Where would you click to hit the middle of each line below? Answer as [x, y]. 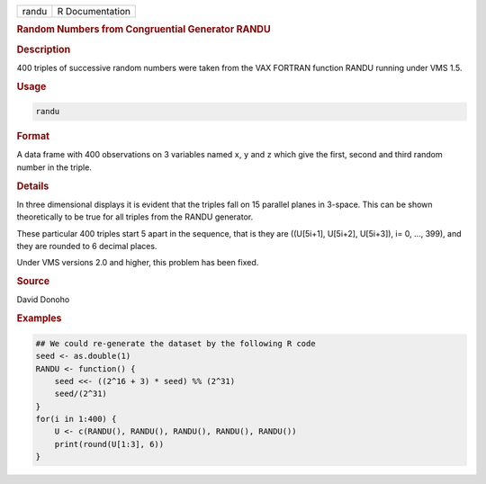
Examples [39, 318]
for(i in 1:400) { [76, 419]
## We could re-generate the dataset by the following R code [175, 343]
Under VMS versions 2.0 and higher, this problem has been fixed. [138, 263]
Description [44, 49]
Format [33, 137]
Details [33, 186]
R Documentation [94, 11]
